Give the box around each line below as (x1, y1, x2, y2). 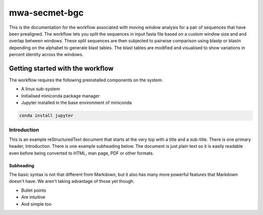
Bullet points (21, 187, 46, 193)
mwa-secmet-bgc (9, 7, 84, 18)
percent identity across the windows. (9, 52, 84, 58)
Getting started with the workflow (9, 64, 114, 73)
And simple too (21, 201, 52, 207)
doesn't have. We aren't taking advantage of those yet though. (9, 178, 135, 184)
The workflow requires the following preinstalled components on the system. (9, 77, 163, 83)
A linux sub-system (21, 86, 60, 92)
